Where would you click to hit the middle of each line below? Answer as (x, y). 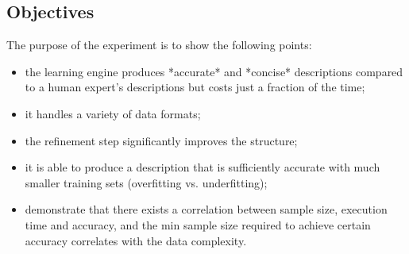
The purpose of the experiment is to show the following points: (159, 45)
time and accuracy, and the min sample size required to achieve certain (198, 224)
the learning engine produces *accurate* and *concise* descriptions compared (214, 71)
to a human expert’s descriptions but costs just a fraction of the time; (195, 87)
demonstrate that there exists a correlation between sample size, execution (206, 209)
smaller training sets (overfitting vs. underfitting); (146, 182)
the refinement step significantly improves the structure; (161, 140)
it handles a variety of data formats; (113, 113)
